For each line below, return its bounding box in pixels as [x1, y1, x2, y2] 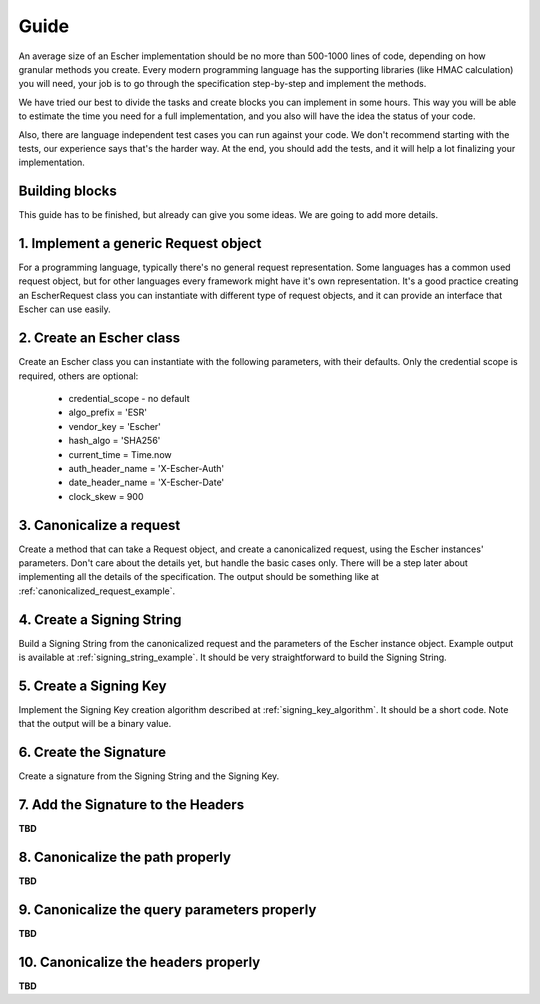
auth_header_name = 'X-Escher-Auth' [68, 462, 225, 474]
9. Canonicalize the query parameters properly [18, 901, 317, 918]
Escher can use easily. [18, 303, 112, 315]
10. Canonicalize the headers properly [18, 953, 261, 970]
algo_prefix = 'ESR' [68, 406, 148, 419]
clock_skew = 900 [68, 490, 144, 502]
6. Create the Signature [18, 744, 167, 761]
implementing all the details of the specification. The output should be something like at [18, 571, 380, 583]
